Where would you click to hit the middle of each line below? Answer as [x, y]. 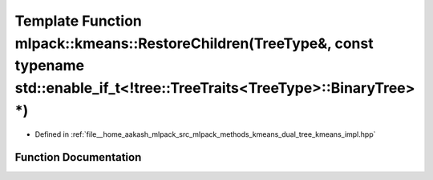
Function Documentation [78, 157]
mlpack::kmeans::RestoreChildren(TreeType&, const [194, 43]
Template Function [78, 21]
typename [49, 66]
